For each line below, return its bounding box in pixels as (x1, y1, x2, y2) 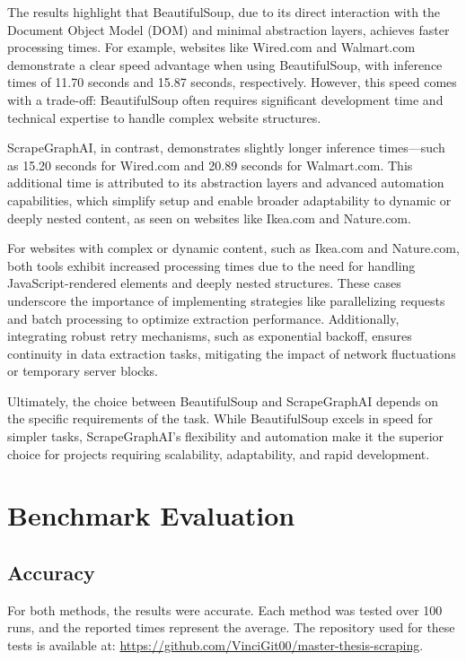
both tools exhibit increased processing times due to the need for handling (7, 256, 416, 274)
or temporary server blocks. (7, 361, 158, 380)
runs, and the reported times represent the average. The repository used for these (7, 618, 455, 637)
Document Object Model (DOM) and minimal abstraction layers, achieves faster (7, 20, 450, 39)
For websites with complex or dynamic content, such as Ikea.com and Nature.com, (7, 239, 460, 257)
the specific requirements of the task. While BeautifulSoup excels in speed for (7, 409, 433, 428)
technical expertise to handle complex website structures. (7, 108, 321, 126)
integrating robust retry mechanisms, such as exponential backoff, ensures (7, 326, 412, 345)
